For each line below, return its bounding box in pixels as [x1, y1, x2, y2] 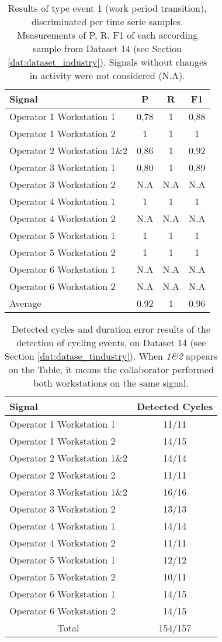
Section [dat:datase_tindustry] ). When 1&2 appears [5, 349, 218, 363]
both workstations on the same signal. [33, 376, 189, 390]
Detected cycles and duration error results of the [12, 322, 211, 336]
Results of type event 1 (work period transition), [8, 1, 207, 15]
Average [9, 296, 41, 310]
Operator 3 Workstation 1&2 [9, 485, 128, 498]
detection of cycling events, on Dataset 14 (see [16, 336, 206, 349]
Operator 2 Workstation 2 [9, 468, 116, 481]
